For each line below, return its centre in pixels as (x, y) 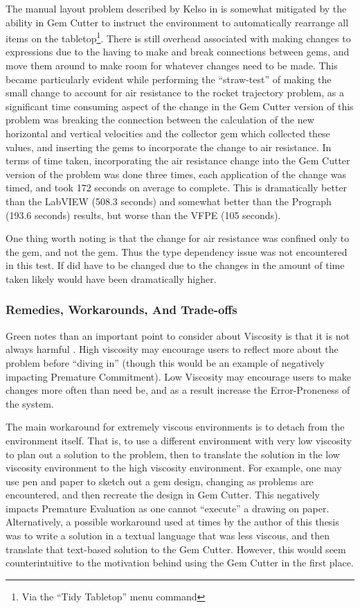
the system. (30, 403)
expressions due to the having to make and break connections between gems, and (178, 52)
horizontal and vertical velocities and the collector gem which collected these (168, 133)
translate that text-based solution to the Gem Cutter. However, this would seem (176, 549)
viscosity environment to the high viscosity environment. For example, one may (174, 468)
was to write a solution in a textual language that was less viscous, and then (168, 536)
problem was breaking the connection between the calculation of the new (160, 120)
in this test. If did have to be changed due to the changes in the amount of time (175, 265)
